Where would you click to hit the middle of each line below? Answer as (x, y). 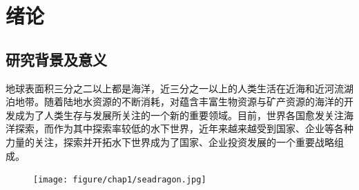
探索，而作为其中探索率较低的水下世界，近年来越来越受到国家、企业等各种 (184, 128)
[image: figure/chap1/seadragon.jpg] (120, 180)
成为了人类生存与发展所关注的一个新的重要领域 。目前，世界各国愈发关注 (179, 115)
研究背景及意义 (56, 59)
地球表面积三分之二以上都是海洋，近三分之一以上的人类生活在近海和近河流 (175, 88)
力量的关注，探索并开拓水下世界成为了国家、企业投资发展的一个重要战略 (170, 141)
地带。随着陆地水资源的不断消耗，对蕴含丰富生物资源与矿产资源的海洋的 (179, 102)
